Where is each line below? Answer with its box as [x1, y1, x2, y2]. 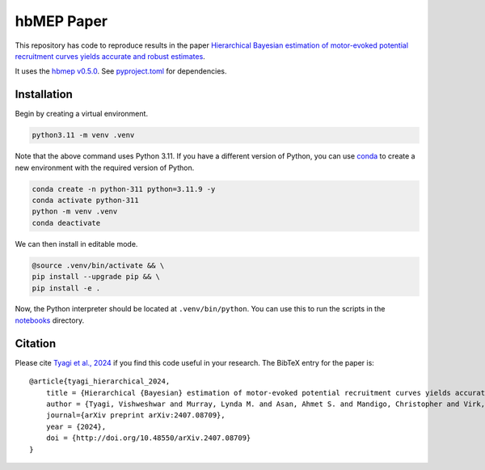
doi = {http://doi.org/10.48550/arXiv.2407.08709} [45, 434, 251, 442]
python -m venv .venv [32, 207, 118, 216]
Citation [15, 337, 57, 350]
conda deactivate [32, 218, 101, 227]
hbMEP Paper [15, 12, 108, 30]
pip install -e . [32, 283, 101, 293]
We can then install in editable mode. [15, 239, 138, 248]
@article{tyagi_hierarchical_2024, [29, 377, 171, 386]
